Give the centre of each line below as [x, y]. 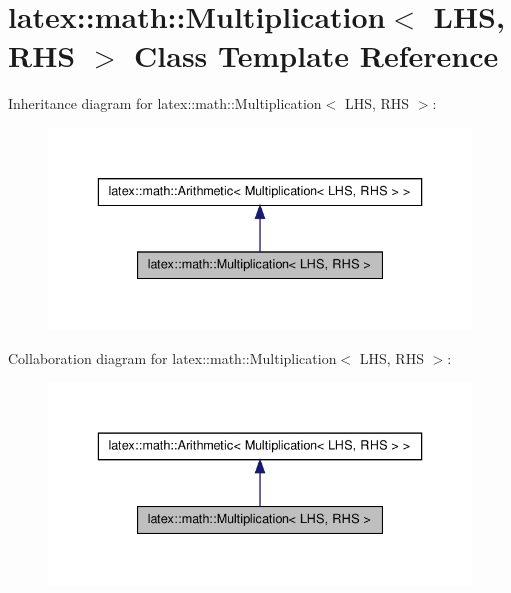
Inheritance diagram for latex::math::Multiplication [165, 103]
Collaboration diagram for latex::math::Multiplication [172, 357]
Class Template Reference [316, 55]
